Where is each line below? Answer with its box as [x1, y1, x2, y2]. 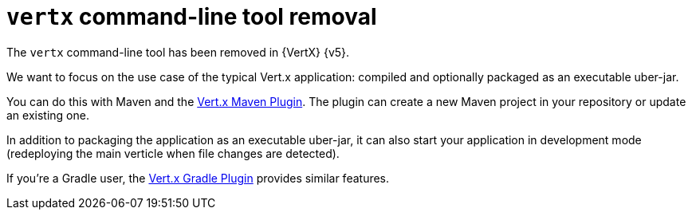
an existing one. [6, 108, 89, 122]
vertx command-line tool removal [6, 3, 377, 30]
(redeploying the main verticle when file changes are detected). [6, 146, 340, 160]
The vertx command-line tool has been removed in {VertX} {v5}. [6, 45, 350, 59]
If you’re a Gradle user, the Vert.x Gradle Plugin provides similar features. [6, 171, 390, 185]
